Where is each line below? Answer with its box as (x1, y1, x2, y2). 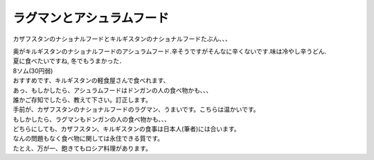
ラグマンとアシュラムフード (12, 10, 170, 26)
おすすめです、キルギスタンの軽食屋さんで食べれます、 (12, 76, 170, 85)
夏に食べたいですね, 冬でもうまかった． (12, 57, 126, 65)
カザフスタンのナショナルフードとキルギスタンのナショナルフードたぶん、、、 (12, 35, 231, 43)
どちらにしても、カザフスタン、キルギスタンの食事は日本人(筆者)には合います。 (12, 125, 240, 133)
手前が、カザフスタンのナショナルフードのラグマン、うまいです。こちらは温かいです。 (12, 105, 260, 114)
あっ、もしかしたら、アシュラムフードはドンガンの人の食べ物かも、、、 (12, 86, 213, 94)
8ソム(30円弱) (12, 66, 53, 75)
